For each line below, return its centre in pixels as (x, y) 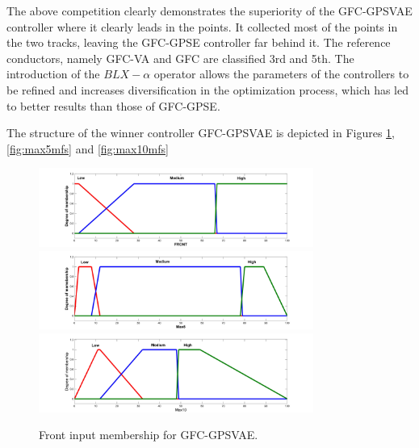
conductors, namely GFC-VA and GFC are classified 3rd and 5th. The (180, 58)
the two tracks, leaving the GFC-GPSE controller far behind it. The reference (199, 42)
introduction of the (53, 74)
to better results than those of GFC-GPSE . (113, 105)
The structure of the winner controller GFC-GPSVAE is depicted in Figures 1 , (201, 133)
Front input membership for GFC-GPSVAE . (149, 435)
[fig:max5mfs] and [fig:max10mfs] (88, 148)
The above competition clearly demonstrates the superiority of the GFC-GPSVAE (209, 10)
